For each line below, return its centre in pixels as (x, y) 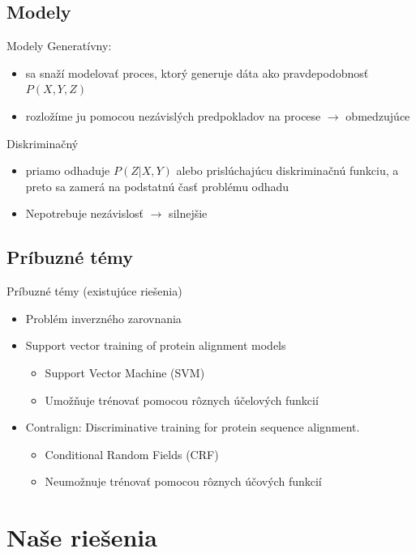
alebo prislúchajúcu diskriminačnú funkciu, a (287, 170)
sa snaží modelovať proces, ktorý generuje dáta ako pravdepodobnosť (197, 72)
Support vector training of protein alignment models (156, 345)
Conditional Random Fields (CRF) (132, 454)
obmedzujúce (378, 115)
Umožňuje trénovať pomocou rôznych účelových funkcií (182, 400)
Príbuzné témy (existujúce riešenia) (94, 291)
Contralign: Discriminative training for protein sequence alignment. (193, 427)
